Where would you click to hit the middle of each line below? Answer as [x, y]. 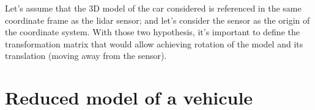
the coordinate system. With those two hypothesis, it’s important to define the [152, 32]
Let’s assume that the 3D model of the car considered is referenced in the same [153, 8]
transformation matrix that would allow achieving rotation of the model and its [154, 43]
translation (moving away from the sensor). [86, 56]
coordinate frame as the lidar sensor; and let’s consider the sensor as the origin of [157, 20]
